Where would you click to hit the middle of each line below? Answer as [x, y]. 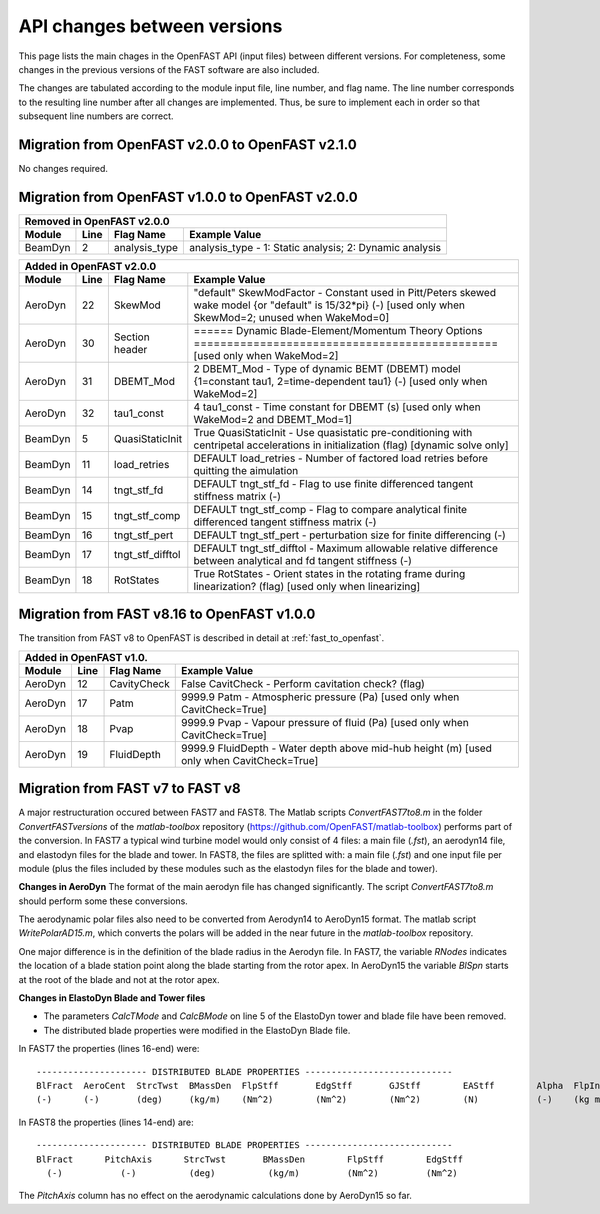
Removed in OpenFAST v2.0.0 [97, 221]
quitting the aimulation [246, 470]
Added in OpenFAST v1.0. [86, 657]
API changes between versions [150, 26]
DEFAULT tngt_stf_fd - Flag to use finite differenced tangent [333, 483]
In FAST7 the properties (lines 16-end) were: [109, 1049]
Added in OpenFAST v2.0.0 [90, 266]
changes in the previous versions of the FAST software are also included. [169, 69]
